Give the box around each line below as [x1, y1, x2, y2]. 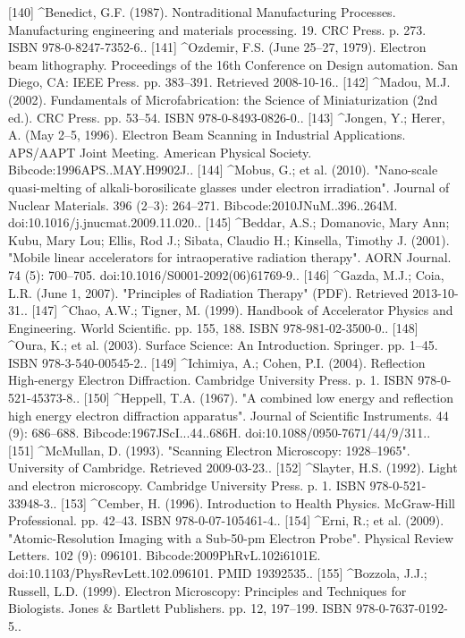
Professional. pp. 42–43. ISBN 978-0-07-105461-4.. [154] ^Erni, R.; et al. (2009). [8, 511, 444, 530]
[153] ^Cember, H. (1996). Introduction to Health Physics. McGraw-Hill [61, 493, 455, 512]
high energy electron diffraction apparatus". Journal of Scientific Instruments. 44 [8, 405, 449, 424]
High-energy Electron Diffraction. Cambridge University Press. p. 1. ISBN [8, 370, 414, 389]
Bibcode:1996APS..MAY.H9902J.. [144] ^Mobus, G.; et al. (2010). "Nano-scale [8, 160, 438, 179]
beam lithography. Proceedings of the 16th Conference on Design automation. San [8, 55, 459, 73]
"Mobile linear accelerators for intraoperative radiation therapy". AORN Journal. [8, 248, 452, 267]
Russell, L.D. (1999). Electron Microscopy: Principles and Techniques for [8, 581, 407, 600]
